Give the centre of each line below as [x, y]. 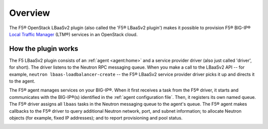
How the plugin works [44, 49]
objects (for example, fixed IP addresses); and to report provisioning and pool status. [96, 118]
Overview [30, 13]
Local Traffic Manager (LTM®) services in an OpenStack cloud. [73, 34]
